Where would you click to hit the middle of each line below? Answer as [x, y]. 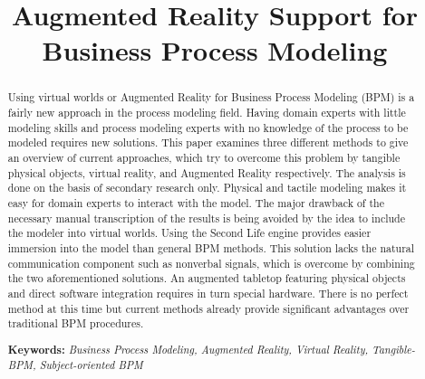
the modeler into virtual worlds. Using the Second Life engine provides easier [189, 233]
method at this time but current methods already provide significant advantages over [208, 308]
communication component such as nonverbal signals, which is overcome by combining [211, 263]
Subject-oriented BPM [91, 365]
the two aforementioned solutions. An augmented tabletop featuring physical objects [207, 278]
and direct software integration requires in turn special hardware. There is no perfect [208, 293]
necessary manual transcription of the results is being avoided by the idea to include [206, 218]
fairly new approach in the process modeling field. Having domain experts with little [207, 113]
